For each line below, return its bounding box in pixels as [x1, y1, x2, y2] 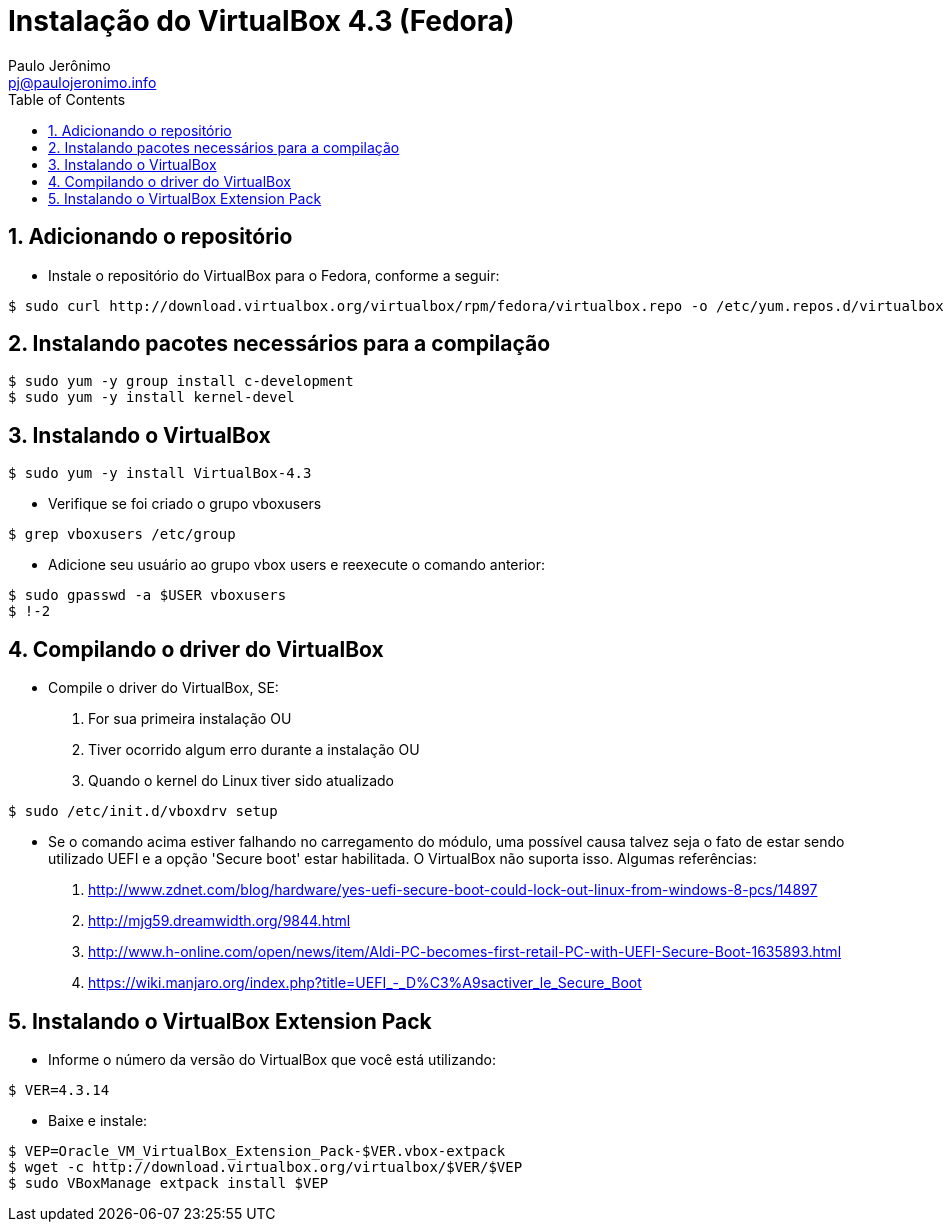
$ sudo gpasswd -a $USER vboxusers [8, 587, 287, 604]
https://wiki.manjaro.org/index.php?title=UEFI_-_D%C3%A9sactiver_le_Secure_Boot [88, 974, 642, 992]
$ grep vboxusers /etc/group [8, 526, 236, 543]
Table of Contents [8, 90, 126, 108]
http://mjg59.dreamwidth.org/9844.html [88, 912, 351, 930]
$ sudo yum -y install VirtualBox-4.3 [8, 465, 312, 482]
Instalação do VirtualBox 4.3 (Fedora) [8, 4, 515, 38]
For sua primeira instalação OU [88, 710, 292, 728]
